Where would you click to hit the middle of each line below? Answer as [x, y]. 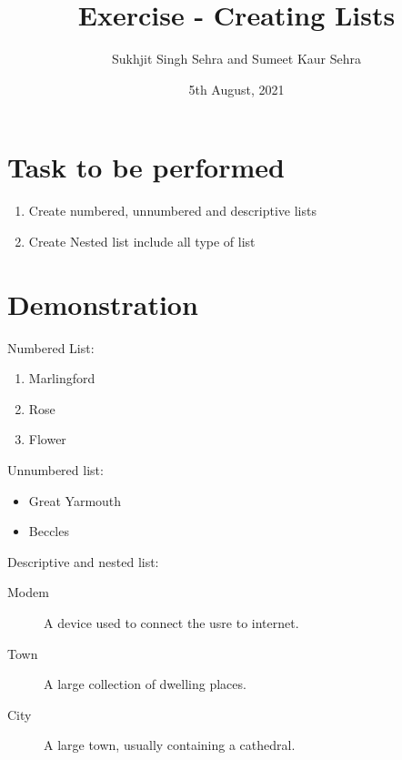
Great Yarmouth [75, 500]
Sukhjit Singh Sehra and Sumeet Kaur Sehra [236, 59]
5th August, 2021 [236, 89]
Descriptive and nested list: [83, 561]
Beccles [49, 531]
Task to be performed [146, 167]
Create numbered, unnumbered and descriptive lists [172, 211]
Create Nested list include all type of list [142, 241]
